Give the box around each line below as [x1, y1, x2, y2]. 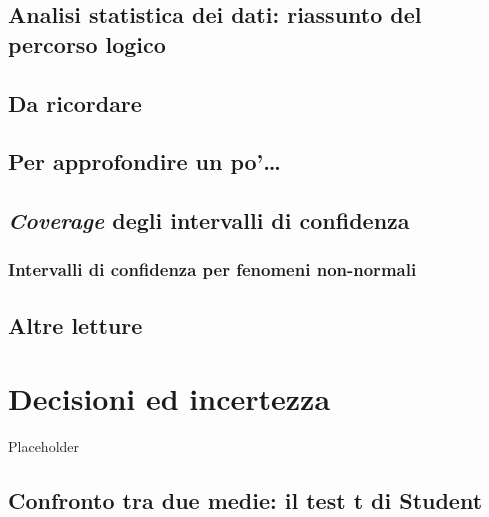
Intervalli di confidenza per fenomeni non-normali [8, 257, 417, 282]
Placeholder [8, 436, 80, 457]
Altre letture [8, 309, 143, 340]
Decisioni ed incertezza [8, 378, 331, 419]
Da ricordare [8, 87, 142, 118]
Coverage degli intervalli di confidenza [8, 205, 410, 236]
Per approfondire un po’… [8, 146, 281, 177]
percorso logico [8, 28, 166, 59]
